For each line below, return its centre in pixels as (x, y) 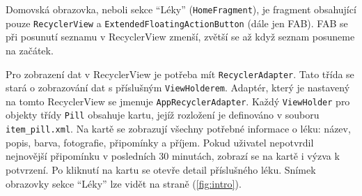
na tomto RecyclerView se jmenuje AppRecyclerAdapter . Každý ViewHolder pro (178, 101)
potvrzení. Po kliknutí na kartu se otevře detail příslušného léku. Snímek (161, 169)
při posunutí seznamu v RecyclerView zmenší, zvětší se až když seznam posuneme (180, 37)
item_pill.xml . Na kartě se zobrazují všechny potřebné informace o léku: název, (178, 129)
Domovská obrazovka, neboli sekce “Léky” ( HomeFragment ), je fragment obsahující (181, 9)
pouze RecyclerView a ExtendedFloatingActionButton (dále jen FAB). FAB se (177, 23)
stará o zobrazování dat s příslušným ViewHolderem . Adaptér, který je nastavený (178, 88)
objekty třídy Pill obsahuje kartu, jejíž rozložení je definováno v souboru (163, 115)
